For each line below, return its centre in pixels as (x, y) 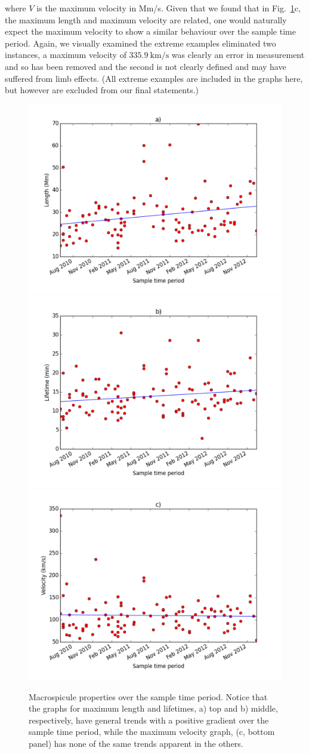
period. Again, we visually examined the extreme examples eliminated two (140, 43)
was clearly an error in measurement (238, 55)
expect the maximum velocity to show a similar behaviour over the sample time (150, 31)
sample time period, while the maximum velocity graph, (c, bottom (152, 732)
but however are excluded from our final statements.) (102, 90)
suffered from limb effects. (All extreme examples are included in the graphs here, (154, 78)
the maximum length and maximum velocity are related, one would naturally (146, 19)
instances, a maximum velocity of (66, 55)
